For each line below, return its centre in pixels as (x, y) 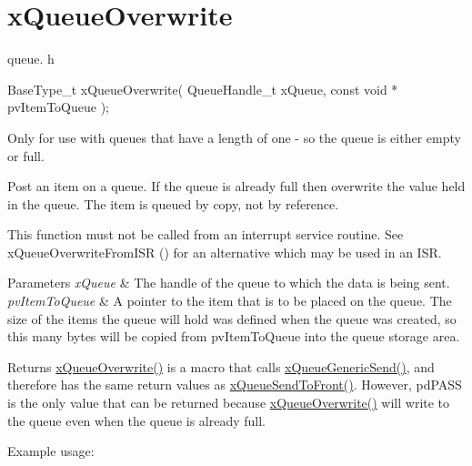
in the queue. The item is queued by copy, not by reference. (173, 203)
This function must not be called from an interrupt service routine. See (206, 234)
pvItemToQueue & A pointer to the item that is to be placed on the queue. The (230, 301)
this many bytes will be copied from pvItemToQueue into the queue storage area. (234, 336)
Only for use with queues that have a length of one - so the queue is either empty (234, 137)
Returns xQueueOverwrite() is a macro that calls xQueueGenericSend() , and (221, 366)
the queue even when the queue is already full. (137, 420)
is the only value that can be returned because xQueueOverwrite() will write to (229, 403)
